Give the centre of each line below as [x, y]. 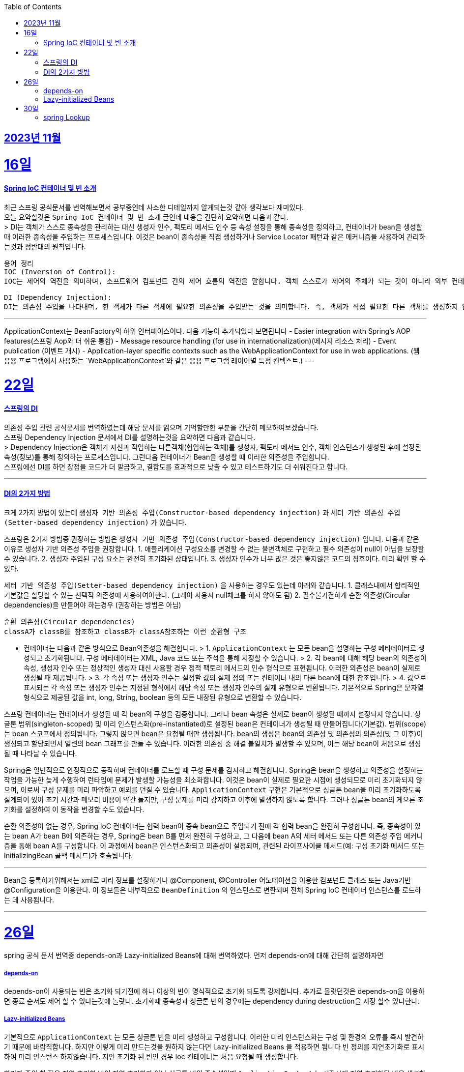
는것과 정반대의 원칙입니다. [45, 246]
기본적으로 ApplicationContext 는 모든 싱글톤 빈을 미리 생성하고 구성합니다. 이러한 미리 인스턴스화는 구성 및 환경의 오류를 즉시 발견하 [214, 1037]
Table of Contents [33, 7]
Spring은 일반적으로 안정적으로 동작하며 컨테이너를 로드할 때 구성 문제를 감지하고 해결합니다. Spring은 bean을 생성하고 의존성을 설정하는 [214, 770]
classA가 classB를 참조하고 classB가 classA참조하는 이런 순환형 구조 [125, 631]
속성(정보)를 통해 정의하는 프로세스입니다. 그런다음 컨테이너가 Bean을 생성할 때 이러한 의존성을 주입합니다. [167, 457]
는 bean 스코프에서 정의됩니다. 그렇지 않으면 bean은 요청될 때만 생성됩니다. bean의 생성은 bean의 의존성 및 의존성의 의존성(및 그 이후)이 [214, 733]
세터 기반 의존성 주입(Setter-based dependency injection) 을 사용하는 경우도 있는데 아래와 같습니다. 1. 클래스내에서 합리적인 [212, 585]
